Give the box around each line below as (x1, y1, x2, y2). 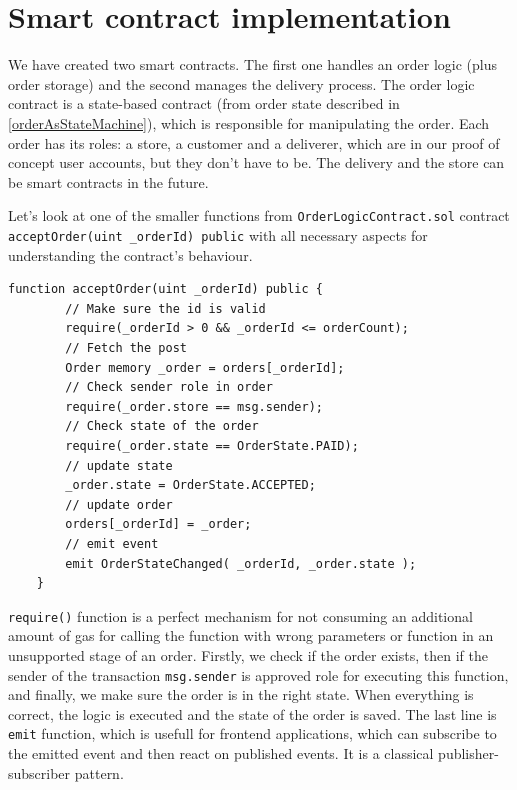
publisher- (438, 743, 499, 764)
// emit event (65, 536, 159, 551)
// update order (65, 497, 173, 512)
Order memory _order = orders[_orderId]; (65, 360, 345, 375)
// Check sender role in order (65, 380, 273, 395)
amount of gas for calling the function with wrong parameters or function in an (8, 625, 494, 646)
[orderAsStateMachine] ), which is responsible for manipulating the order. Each (8, 112, 490, 133)
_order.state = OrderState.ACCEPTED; (65, 478, 316, 493)
